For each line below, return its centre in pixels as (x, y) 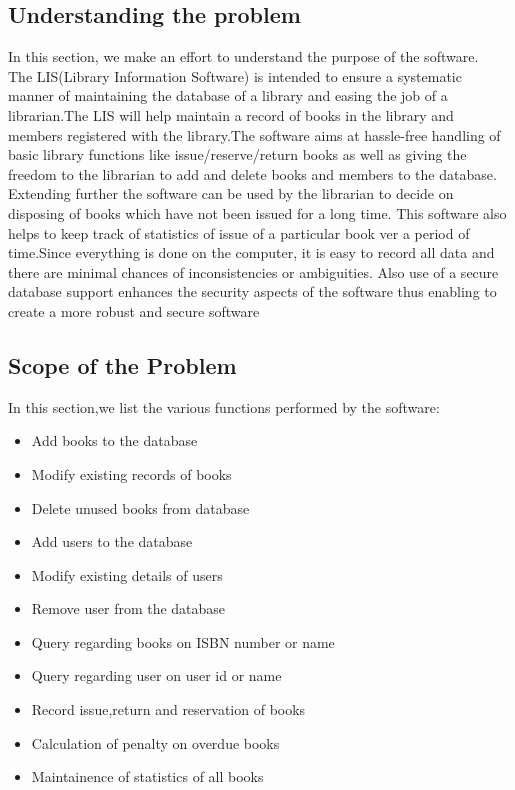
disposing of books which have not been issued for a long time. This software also (257, 212)
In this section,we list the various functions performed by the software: (224, 406)
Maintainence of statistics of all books (147, 776)
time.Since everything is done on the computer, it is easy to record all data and (251, 252)
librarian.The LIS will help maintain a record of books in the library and (231, 114)
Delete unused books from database (140, 507)
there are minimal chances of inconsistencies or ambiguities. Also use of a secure (253, 271)
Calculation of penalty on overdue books (155, 742)
